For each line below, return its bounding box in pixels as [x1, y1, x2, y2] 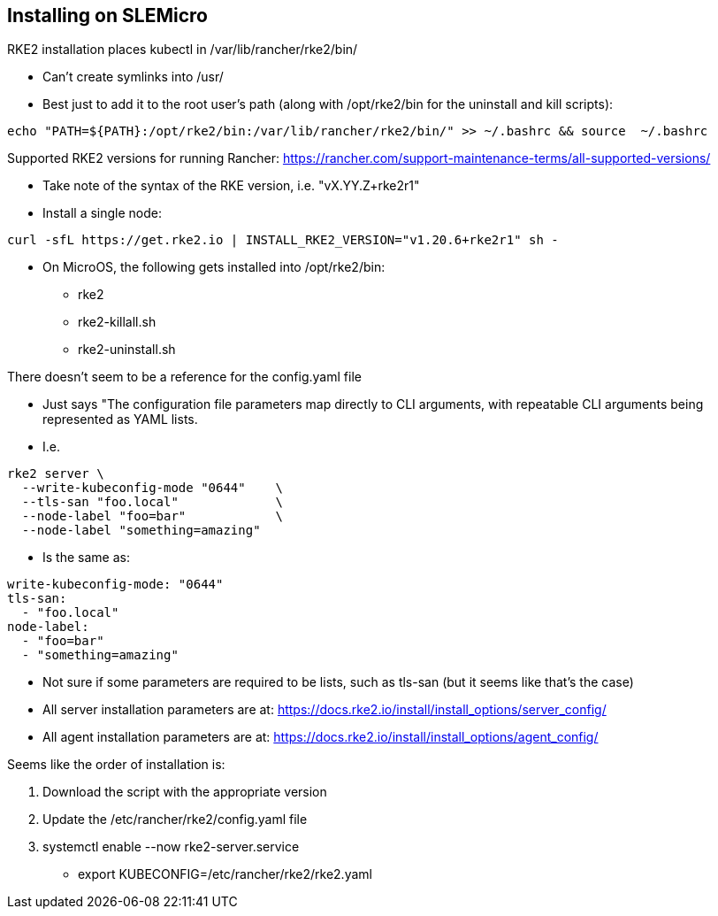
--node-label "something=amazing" [21, 523, 261, 538]
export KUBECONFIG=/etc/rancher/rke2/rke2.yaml [78, 866, 372, 882]
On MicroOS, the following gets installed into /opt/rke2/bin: [42, 259, 386, 275]
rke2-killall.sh [78, 314, 157, 330]
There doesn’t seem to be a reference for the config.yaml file [7, 369, 362, 385]
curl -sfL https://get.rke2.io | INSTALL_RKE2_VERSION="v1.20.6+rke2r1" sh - [7, 233, 559, 248]
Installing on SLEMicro [7, 4, 208, 27]
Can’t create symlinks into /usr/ [42, 69, 224, 85]
